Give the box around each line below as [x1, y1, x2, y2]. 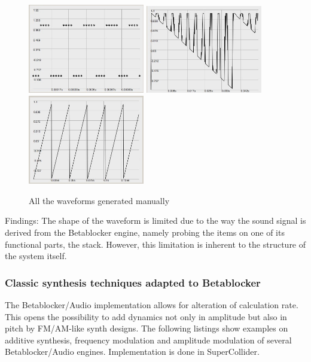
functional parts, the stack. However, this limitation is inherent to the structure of [5, 238, 306, 250]
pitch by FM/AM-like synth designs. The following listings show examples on [5, 322, 288, 334]
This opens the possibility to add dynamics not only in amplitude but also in [5, 310, 287, 323]
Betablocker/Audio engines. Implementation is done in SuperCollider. [5, 345, 260, 358]
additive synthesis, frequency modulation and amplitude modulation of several [5, 333, 292, 346]
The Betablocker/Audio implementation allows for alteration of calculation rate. [5, 298, 298, 311]
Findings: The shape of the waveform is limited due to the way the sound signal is [5, 214, 306, 227]
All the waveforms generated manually [29, 194, 170, 206]
